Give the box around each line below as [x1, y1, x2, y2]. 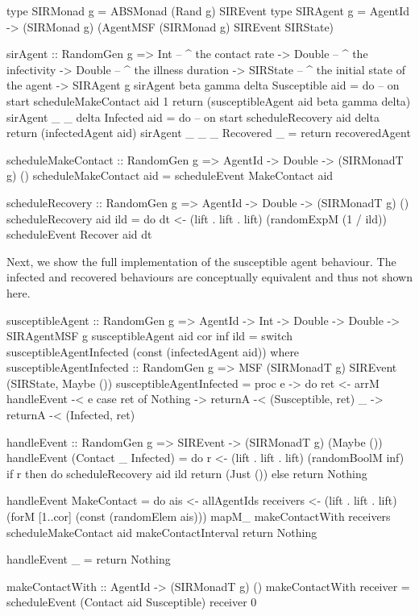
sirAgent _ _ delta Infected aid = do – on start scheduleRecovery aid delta [6, 108, 380, 125]
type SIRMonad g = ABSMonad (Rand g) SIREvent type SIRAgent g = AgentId [6, 2, 410, 19]
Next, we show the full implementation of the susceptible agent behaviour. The [6, 252, 396, 269]
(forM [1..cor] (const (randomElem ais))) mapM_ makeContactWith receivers [6, 508, 391, 525]
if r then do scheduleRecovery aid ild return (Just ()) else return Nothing [6, 464, 367, 481]
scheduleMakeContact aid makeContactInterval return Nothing [6, 523, 317, 540]
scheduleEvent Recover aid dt [6, 226, 152, 243]
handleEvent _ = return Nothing [6, 551, 171, 568]
